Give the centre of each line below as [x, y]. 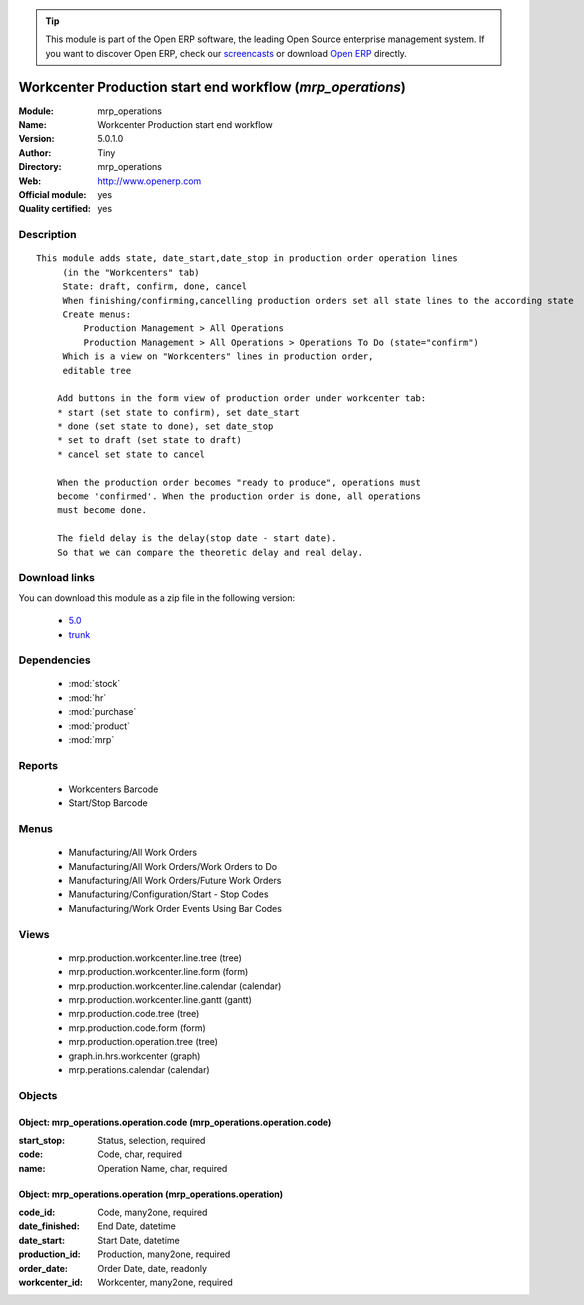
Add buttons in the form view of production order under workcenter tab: [241, 398]
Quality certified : [55, 209]
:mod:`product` [99, 726]
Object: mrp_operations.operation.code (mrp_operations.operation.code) [175, 1122]
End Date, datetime [137, 1226]
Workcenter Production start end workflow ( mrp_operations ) [212, 86]
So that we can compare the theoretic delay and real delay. [210, 552]
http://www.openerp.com [149, 181]
